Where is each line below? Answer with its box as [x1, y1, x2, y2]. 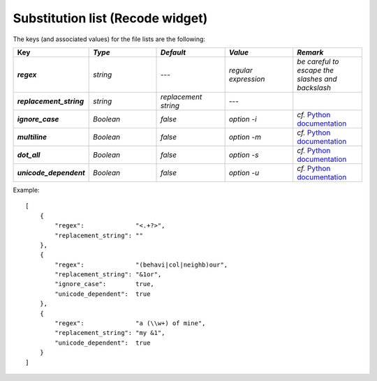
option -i [228, 114, 258, 124]
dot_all [17, 150, 40, 160]
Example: [13, 186, 40, 194]
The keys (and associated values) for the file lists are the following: [13, 35, 206, 43]
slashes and [297, 74, 337, 84]
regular [228, 65, 253, 75]
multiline [17, 132, 47, 142]
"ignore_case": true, [54, 280, 155, 288]
